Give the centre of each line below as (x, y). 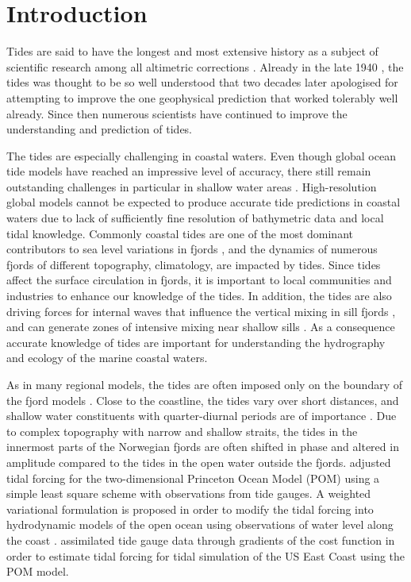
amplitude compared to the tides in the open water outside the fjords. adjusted (199, 462)
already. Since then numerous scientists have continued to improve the (177, 113)
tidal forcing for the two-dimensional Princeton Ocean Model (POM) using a (193, 478)
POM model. (38, 571)
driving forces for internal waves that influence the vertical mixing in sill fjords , (201, 311)
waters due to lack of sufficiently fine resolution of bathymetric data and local (195, 218)
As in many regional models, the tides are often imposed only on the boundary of (204, 384)
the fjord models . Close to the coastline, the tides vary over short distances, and (203, 400)
